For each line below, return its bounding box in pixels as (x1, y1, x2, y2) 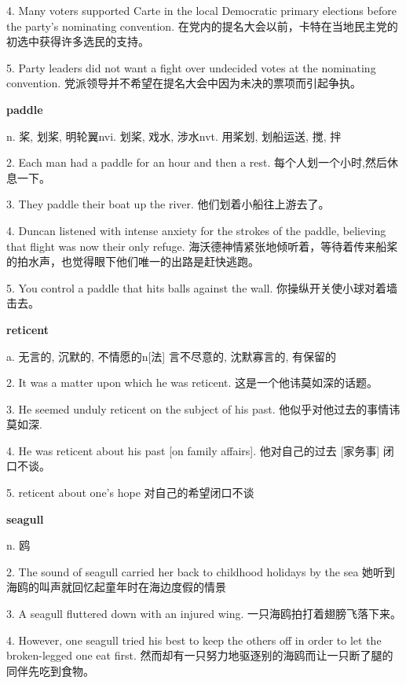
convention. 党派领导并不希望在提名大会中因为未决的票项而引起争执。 (6, 75, 361, 91)
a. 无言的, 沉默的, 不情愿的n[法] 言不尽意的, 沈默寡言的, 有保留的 (6, 348, 336, 364)
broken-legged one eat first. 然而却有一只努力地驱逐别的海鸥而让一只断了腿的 (6, 647, 393, 664)
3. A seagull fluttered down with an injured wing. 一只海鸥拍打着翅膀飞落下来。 (6, 605, 402, 622)
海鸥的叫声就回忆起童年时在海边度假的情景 (6, 579, 226, 595)
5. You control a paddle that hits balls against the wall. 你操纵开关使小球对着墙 (6, 279, 398, 296)
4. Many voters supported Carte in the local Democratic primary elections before (6, 2, 397, 18)
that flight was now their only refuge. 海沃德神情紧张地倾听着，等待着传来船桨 (6, 237, 398, 254)
